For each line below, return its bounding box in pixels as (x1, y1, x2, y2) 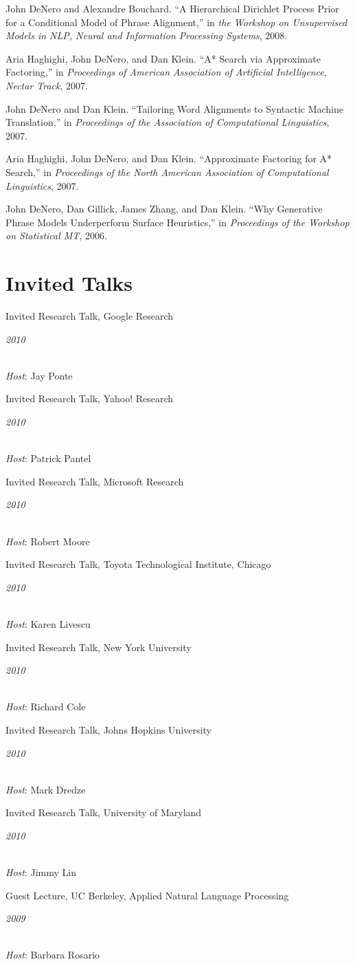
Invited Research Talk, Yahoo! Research (5, 391, 174, 406)
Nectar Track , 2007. (5, 78, 88, 92)
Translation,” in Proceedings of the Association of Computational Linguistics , (5, 115, 330, 129)
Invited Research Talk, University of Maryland (5, 805, 202, 820)
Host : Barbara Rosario (5, 947, 100, 962)
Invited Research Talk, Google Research (5, 309, 174, 323)
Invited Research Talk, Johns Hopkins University (5, 722, 211, 736)
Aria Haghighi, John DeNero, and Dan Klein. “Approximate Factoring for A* (5, 151, 332, 166)
